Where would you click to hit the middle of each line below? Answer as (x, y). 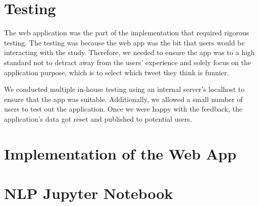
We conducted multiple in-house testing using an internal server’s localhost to (124, 89)
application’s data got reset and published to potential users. (98, 118)
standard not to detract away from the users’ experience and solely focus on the (128, 62)
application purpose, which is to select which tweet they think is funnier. (117, 72)
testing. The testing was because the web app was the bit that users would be (124, 42)
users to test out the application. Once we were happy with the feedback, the (123, 109)
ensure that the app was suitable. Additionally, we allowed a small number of (123, 99)
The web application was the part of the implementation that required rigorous (127, 33)
